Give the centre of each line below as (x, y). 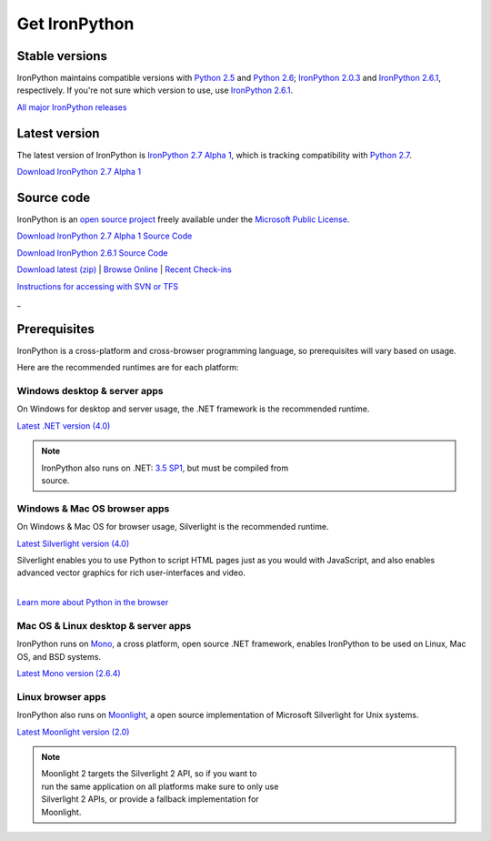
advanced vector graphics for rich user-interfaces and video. (131, 572)
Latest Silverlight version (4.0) (73, 543)
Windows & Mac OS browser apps (93, 508)
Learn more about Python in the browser (93, 603)
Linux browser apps (61, 696)
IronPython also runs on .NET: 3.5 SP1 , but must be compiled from (165, 468)
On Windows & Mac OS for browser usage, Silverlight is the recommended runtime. (173, 527)
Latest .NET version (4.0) (64, 426)
